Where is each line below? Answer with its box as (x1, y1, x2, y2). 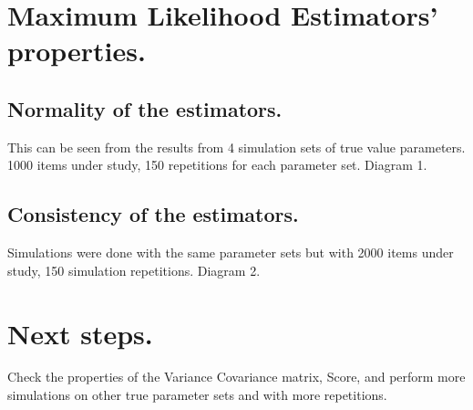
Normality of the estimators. (7, 94, 283, 122)
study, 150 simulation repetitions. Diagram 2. (7, 260, 261, 279)
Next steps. (7, 314, 153, 352)
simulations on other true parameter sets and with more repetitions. (7, 385, 387, 405)
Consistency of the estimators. (7, 200, 299, 228)
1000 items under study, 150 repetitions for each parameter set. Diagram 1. (7, 155, 427, 174)
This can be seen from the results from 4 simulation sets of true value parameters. (7, 137, 466, 156)
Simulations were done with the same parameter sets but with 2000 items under (7, 243, 454, 262)
